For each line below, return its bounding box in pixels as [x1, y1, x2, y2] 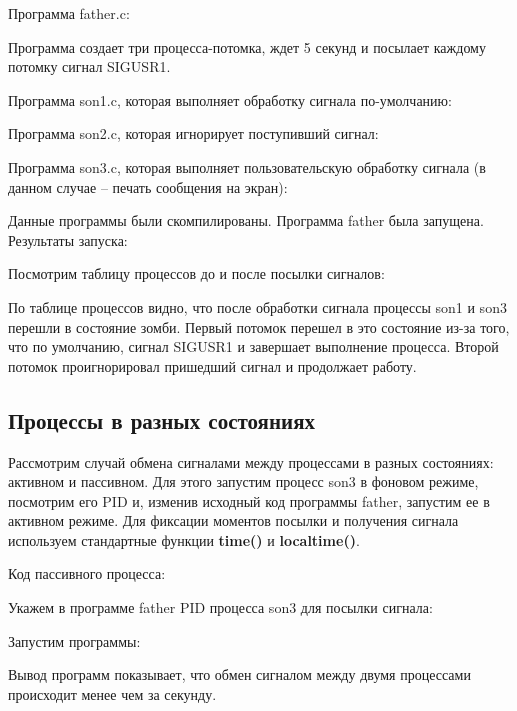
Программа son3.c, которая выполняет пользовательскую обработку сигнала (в [8, 156, 486, 177]
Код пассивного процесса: [8, 563, 166, 584]
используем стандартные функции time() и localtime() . [8, 529, 360, 550]
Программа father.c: [8, 3, 130, 23]
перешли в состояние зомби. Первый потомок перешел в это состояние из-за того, [8, 316, 510, 337]
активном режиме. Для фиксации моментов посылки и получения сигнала [8, 510, 459, 531]
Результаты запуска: [8, 229, 128, 250]
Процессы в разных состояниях [8, 404, 316, 435]
